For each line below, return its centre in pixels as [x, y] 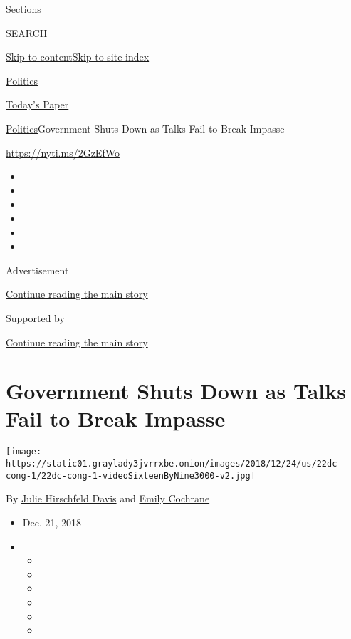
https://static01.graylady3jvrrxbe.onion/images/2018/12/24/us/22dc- [174, 464]
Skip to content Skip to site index [78, 57]
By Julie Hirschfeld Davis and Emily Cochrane [108, 498]
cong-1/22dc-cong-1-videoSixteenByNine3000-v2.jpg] [131, 476]
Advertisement [37, 270]
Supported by [35, 317]
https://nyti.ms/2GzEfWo [63, 152]
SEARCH [27, 32]
